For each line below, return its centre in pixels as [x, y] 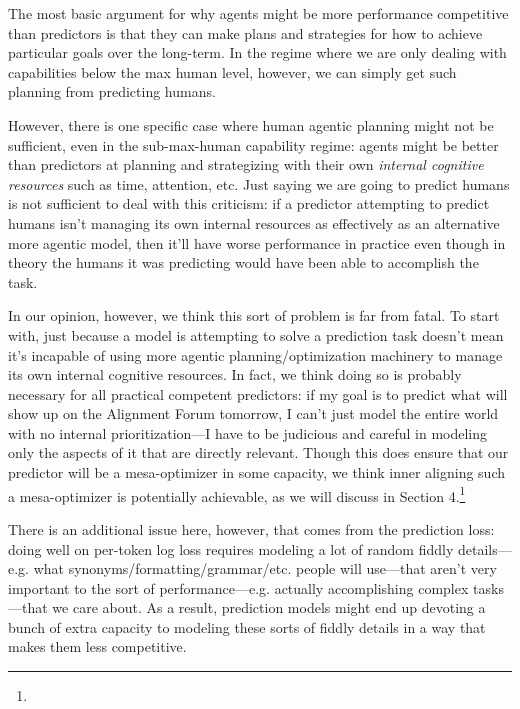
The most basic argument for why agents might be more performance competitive [258, 13]
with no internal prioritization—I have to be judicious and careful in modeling [248, 432]
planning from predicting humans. [112, 91]
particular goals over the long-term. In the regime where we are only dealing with [257, 52]
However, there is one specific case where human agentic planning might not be [251, 124]
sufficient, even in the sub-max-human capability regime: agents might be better [253, 144]
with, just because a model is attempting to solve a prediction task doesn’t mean [256, 334]
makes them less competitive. [97, 646]
